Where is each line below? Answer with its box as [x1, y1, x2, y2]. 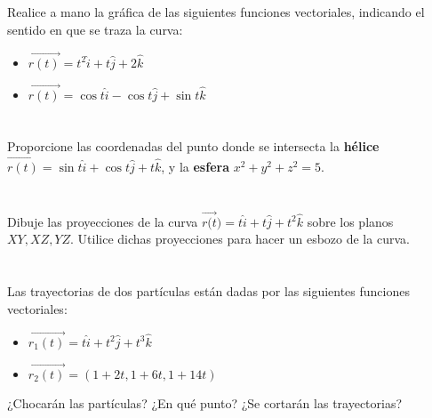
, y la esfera [161, 157, 229, 175]
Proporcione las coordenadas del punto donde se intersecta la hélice [7, 137, 380, 155]
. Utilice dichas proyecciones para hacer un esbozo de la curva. [70, 229, 410, 248]
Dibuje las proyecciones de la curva [7, 212, 198, 230]
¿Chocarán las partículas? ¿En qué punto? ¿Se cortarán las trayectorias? [7, 393, 403, 412]
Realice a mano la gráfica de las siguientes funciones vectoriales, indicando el [7, 3, 425, 21]
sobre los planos [307, 212, 394, 230]
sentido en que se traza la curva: [7, 20, 183, 38]
